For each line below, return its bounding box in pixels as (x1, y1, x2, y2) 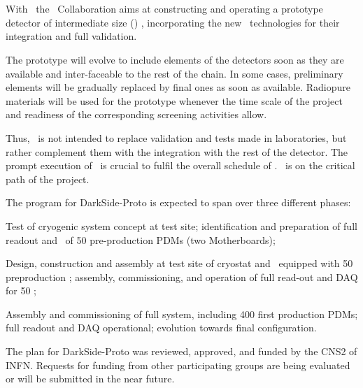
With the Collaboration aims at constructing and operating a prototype (6, 1, 323, 16)
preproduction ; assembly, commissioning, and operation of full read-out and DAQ (6, 269, 358, 284)
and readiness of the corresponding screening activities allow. (6, 107, 267, 122)
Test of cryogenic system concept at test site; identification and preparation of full (6, 218, 357, 233)
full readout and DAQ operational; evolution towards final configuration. (6, 320, 317, 335)
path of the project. (6, 171, 90, 186)
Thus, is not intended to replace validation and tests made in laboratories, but (6, 130, 347, 145)
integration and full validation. (6, 29, 137, 43)
